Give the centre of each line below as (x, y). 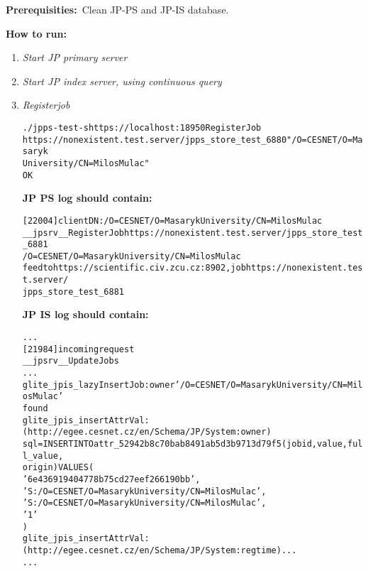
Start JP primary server (75, 57)
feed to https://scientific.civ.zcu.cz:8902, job (134, 268)
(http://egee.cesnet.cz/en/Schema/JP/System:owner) (147, 432)
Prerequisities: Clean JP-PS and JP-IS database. (117, 9)
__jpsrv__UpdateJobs (71, 361)
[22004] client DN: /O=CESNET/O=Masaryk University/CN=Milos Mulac (172, 221)
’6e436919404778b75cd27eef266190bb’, (111, 479)
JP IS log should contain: (85, 314)
